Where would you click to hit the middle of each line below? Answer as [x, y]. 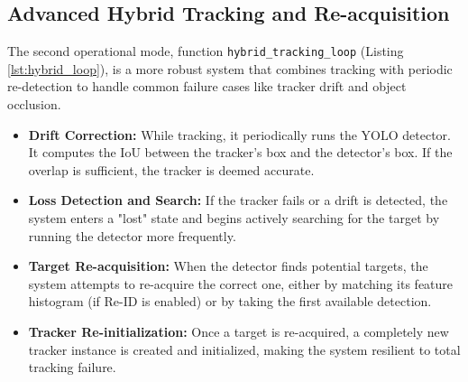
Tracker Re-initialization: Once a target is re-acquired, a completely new [239, 331]
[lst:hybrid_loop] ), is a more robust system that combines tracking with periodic [230, 68]
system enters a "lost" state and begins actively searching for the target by [234, 218]
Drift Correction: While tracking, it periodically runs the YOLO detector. [239, 134]
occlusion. [34, 104]
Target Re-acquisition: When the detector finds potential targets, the [228, 266]
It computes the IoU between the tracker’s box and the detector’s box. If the [240, 152]
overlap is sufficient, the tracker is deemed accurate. [171, 169]
